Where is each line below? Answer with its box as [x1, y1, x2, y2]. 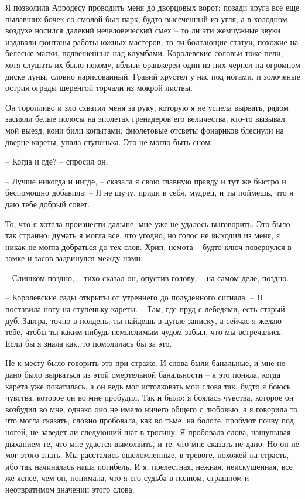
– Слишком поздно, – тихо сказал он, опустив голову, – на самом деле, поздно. [5, 271, 289, 283]
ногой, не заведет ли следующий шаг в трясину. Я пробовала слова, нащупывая [5, 426, 291, 438]
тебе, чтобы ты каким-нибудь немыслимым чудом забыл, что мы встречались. [5, 326, 283, 338]
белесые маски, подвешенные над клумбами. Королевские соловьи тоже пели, [5, 47, 283, 59]
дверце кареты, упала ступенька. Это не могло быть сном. [5, 135, 213, 148]
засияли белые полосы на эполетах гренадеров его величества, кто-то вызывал [5, 112, 285, 125]
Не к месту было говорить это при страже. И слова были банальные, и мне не [5, 357, 285, 369]
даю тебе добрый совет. [5, 197, 90, 210]
